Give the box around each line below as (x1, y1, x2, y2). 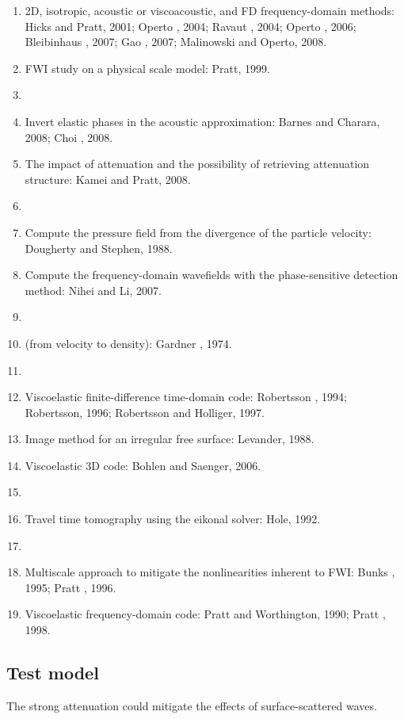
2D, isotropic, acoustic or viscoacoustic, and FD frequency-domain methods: (25, 2, 394, 18)
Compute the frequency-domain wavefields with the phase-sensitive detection (25, 266, 398, 283)
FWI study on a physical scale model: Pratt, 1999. (25, 59, 270, 76)
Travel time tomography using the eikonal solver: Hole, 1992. (25, 511, 321, 527)
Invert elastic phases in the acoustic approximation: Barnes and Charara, (25, 113, 380, 129)
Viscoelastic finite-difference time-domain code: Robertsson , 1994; (25, 388, 347, 405)
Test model (6, 660, 99, 685)
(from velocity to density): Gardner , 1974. (25, 335, 232, 351)
